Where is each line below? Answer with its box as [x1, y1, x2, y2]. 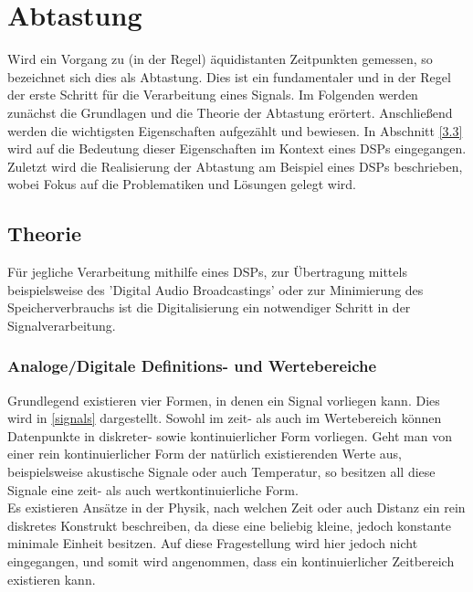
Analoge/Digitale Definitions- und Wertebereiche [7, 354, 377, 377]
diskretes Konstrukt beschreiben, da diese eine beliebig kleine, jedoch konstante [7, 515, 451, 534]
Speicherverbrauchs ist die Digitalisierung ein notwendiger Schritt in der [7, 298, 411, 317]
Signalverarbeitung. [7, 315, 116, 334]
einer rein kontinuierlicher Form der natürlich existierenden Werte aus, [7, 444, 403, 463]
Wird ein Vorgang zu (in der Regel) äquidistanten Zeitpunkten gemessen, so [7, 49, 433, 69]
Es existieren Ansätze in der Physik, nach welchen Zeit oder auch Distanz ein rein [7, 498, 466, 517]
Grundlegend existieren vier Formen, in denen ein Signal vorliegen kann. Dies [7, 390, 440, 409]
